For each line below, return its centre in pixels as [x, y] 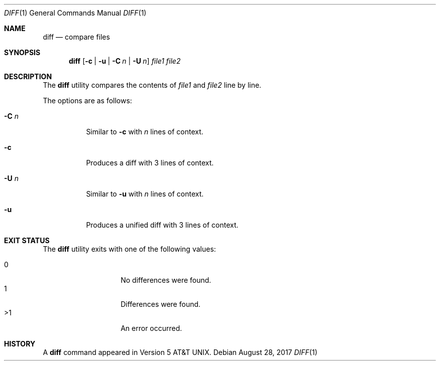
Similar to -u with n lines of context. [145, 194]
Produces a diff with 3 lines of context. [150, 163]
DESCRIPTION [28, 76]
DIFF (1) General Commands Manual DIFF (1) [75, 13]
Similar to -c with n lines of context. [145, 132]
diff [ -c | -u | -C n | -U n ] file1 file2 [125, 61]
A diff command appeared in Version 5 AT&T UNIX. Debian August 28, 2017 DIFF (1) [180, 352]
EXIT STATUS [27, 240]
